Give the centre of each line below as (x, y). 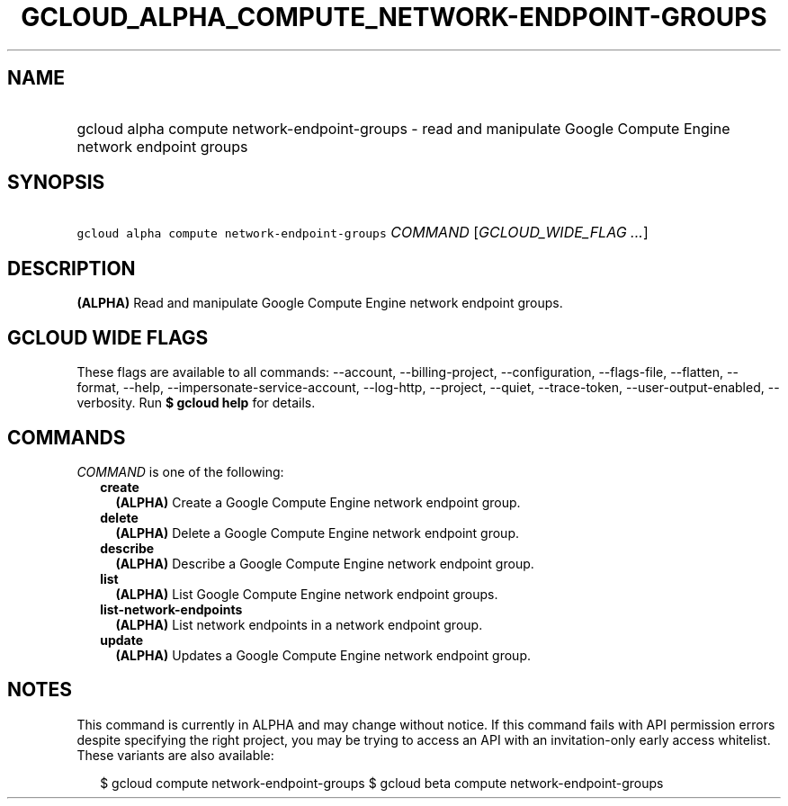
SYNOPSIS (56, 183)
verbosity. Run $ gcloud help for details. (196, 403)
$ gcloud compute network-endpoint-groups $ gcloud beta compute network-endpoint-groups (382, 783)
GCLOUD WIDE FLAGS (108, 337)
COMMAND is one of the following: (180, 471)
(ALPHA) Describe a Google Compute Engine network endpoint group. (325, 563)
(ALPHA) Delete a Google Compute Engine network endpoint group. (317, 533)
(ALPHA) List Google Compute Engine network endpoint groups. (307, 594)
